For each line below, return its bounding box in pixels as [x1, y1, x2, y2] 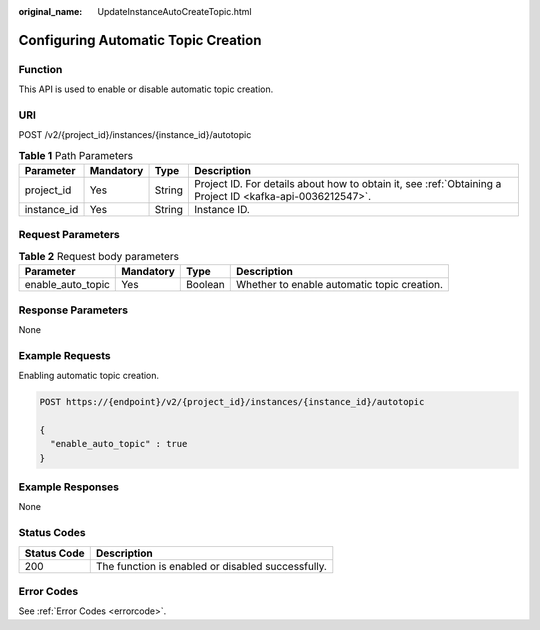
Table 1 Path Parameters [18, 148, 134, 162]
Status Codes [18, 526, 86, 540]
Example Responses [18, 480, 120, 494]
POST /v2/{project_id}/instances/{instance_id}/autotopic [18, 129, 252, 141]
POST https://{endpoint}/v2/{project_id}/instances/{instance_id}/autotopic [39, 396, 425, 408]
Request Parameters [18, 228, 120, 242]
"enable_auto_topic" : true [50, 438, 188, 450]
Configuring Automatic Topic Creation [18, 31, 262, 49]
